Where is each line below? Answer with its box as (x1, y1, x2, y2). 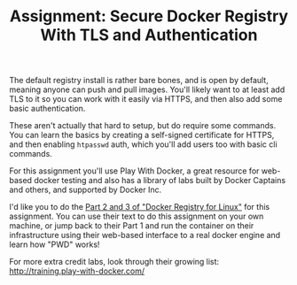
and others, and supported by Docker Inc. (9, 184, 162, 196)
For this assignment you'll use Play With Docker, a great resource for (9, 166, 260, 176)
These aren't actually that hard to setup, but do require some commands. (9, 120, 277, 131)
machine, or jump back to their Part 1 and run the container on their (9, 220, 254, 231)
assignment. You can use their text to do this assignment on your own (9, 211, 264, 222)
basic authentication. (9, 104, 86, 114)
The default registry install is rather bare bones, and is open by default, (9, 75, 269, 86)
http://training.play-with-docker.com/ (9, 266, 145, 276)
